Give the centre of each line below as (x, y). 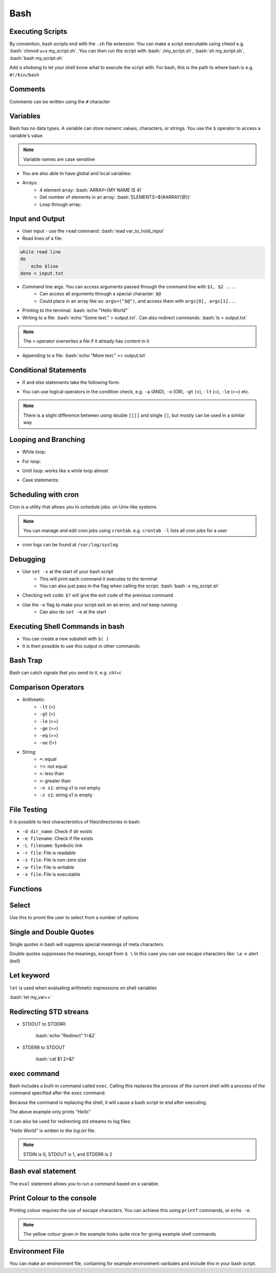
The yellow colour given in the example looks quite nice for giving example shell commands (120, 1234)
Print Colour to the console (53, 1198)
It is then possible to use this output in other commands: (81, 646)
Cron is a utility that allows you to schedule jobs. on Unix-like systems (83, 507)
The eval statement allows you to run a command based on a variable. (84, 1183)
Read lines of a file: (42, 238)
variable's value (26, 135)
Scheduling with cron (44, 495)
